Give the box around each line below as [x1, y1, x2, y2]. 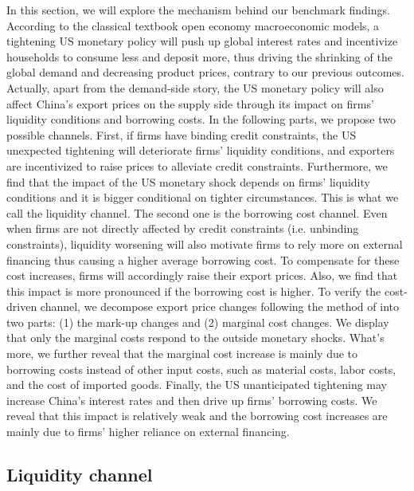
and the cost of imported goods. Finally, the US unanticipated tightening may [6, 376, 388, 393]
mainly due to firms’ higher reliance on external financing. [6, 423, 290, 440]
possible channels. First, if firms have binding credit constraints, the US [6, 126, 357, 143]
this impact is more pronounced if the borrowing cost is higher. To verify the [6, 282, 381, 299]
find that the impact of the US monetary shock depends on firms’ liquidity [6, 173, 370, 190]
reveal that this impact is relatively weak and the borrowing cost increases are [6, 407, 388, 424]
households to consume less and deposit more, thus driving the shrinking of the [6, 48, 393, 65]
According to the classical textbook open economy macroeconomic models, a [6, 17, 380, 33]
